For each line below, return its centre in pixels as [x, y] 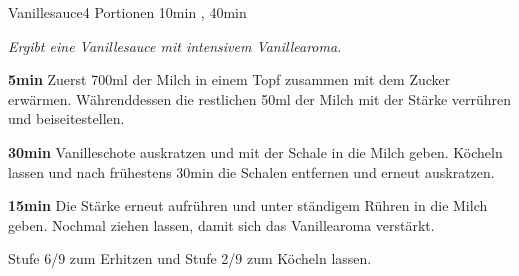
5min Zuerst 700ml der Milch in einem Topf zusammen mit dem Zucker [229, 79]
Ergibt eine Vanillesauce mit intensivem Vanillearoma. [175, 45]
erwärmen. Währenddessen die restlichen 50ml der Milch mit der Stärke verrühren [260, 98]
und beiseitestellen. [66, 118]
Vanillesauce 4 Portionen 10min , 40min [127, 12]
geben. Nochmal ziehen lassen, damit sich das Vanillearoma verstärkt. [221, 224]
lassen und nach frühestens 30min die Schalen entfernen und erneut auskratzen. [251, 171]
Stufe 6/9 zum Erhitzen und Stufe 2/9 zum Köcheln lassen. [190, 258]
